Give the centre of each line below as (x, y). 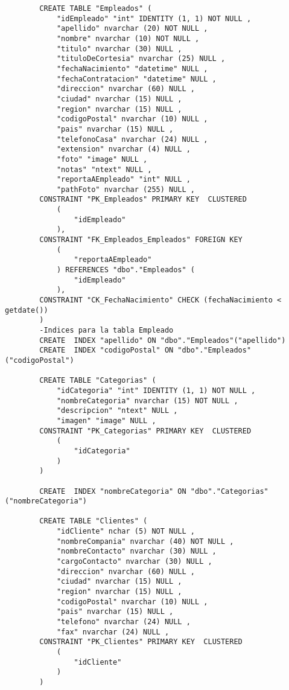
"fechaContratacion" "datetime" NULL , (136, 79)
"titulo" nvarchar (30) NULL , (119, 49)
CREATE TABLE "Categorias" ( (98, 381)
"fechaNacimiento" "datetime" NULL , (132, 69)
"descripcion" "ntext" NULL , (117, 411)
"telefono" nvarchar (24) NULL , (123, 622)
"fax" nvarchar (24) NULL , (113, 632)
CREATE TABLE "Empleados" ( (96, 8)
